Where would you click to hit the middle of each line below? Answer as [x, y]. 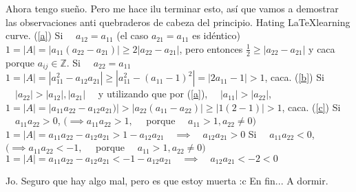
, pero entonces [211, 48]
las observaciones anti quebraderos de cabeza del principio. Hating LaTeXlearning [178, 22]
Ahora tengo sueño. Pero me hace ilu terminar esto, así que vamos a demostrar [172, 8]
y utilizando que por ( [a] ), [153, 94]
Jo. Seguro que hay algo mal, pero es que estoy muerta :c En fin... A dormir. [167, 181]
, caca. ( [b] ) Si [294, 77]
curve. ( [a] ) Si [34, 35]
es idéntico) [216, 35]
